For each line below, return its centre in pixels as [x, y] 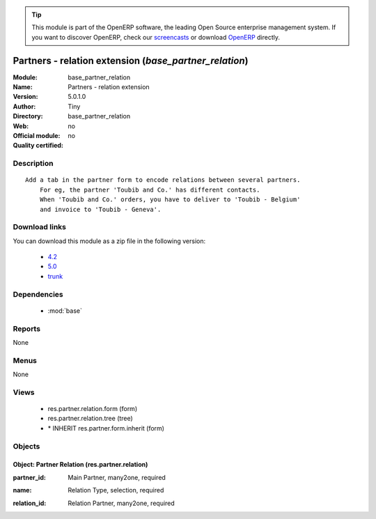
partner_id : [30, 477]
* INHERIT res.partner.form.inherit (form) [106, 428]
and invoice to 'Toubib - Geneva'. [100, 209]
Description [33, 164]
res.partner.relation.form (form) [93, 409]
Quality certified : [38, 146]
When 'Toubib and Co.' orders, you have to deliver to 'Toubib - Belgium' [170, 200]
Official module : [37, 136]
